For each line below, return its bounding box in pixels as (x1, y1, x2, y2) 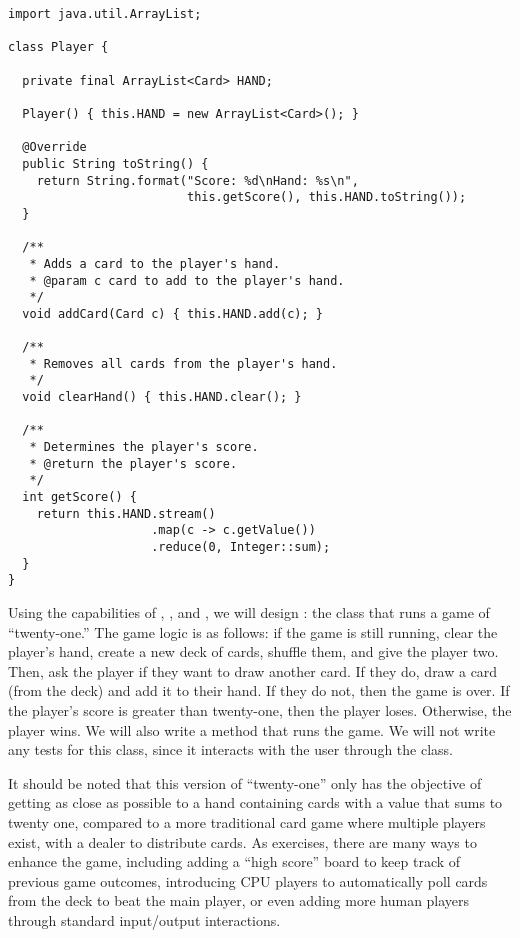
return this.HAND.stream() (36, 506, 216, 521)
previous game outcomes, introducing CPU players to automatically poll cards (8, 870, 488, 891)
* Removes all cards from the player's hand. (29, 356, 338, 371)
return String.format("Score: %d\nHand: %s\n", (36, 173, 359, 188)
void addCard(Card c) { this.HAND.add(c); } (22, 306, 323, 321)
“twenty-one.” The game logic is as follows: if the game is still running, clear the (8, 621, 498, 642)
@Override (22, 140, 87, 155)
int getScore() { (22, 490, 137, 505)
